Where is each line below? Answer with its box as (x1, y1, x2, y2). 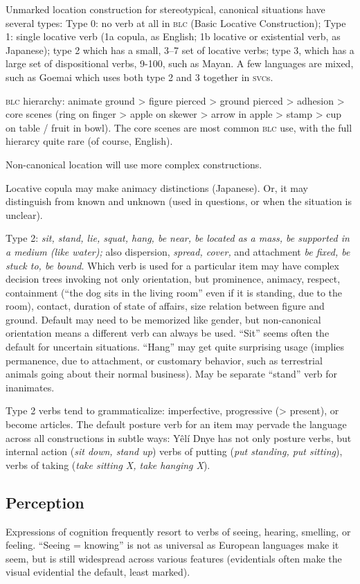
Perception (6, 491, 84, 513)
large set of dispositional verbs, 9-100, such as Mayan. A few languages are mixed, (6, 56, 354, 71)
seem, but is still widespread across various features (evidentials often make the (6, 551, 342, 565)
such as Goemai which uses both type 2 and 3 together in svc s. (6, 69, 273, 84)
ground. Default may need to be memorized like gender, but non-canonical (6, 312, 321, 326)
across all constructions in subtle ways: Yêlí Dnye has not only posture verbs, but (6, 430, 352, 445)
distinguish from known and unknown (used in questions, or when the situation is (6, 194, 352, 209)
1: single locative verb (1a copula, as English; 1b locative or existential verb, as (6, 29, 341, 44)
